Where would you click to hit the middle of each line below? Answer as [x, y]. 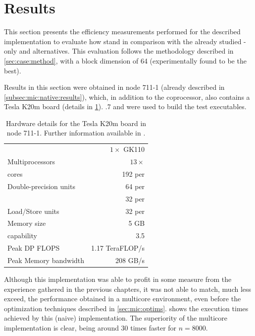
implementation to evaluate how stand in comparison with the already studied [123, 41]
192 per [133, 174]
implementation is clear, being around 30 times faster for [90, 327]
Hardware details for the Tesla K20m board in [76, 123]
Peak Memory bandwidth [46, 260]
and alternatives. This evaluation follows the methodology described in [126, 51]
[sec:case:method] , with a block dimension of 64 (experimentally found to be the [125, 60]
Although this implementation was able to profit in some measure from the [118, 279]
